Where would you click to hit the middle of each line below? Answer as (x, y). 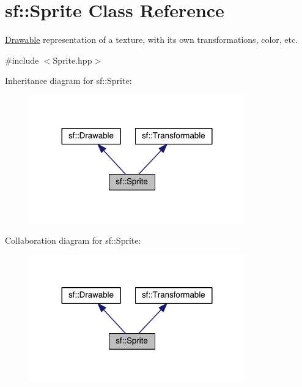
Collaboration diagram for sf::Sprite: (73, 240)
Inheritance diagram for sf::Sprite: (68, 81)
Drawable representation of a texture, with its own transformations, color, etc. (152, 39)
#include (22, 60)
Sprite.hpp (72, 60)
